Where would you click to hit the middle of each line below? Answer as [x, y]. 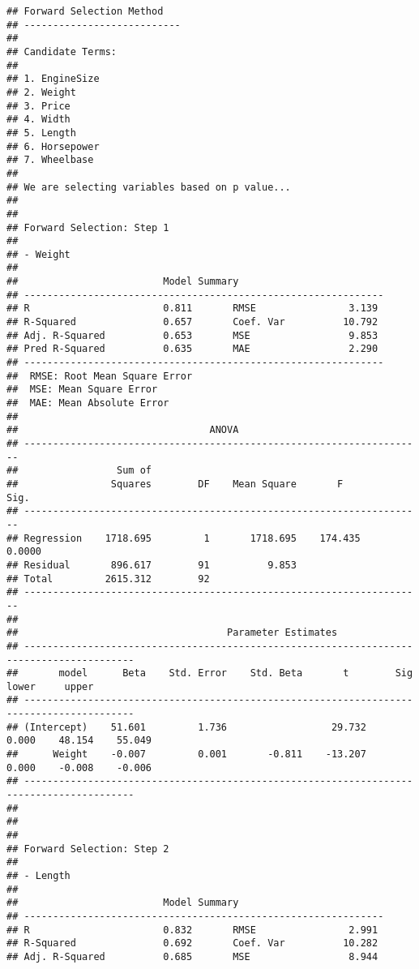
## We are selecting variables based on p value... [149, 187]
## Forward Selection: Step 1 [88, 227]
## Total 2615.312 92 [108, 579]
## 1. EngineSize [53, 79]
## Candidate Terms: [62, 51]
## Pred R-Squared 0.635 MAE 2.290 [192, 349]
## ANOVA [123, 430]
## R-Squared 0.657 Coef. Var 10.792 [192, 322]
